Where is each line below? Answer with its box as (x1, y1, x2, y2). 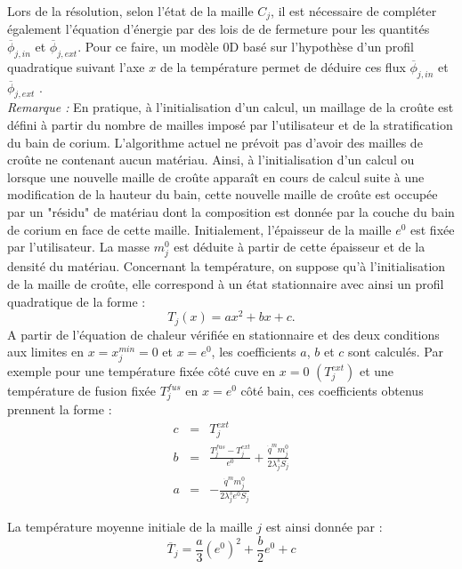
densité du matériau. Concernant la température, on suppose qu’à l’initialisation (7, 257, 446, 276)
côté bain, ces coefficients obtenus (240, 381, 424, 400)
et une (359, 362, 394, 381)
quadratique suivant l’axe (7, 57, 145, 76)
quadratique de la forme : (7, 292, 146, 310)
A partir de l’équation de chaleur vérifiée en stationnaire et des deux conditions (7, 325, 440, 343)
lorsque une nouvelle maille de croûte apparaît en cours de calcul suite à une (7, 167, 425, 186)
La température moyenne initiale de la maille (7, 517, 253, 536)
